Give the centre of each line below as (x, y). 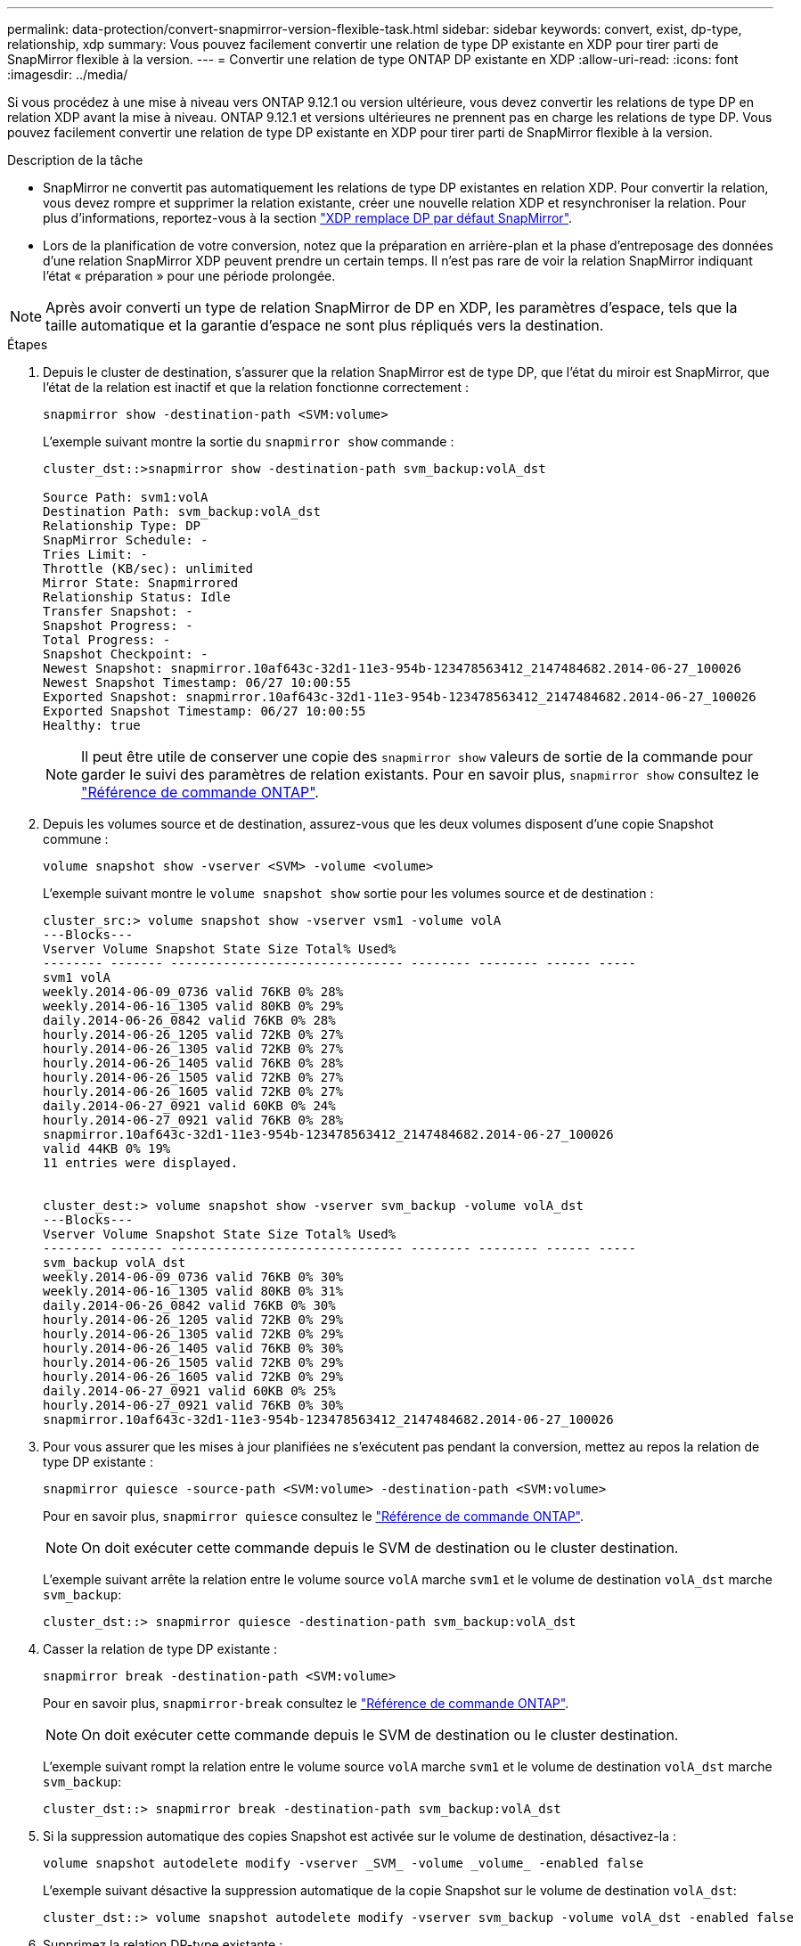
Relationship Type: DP (122, 526)
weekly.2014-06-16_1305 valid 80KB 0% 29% (193, 1006)
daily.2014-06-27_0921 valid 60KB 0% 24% (189, 1106)
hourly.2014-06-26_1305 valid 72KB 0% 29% (193, 1334)
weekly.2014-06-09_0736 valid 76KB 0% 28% (193, 992)
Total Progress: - (107, 640)
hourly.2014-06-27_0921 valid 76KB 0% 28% (193, 1120)
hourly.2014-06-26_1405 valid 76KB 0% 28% (193, 1063)
